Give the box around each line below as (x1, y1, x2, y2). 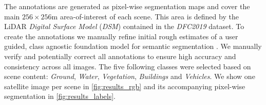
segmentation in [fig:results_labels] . (4, 91, 116, 101)
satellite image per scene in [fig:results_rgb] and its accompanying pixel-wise (4, 81, 245, 91)
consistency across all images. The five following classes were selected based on (4, 61, 251, 71)
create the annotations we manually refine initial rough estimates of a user (4, 31, 238, 41)
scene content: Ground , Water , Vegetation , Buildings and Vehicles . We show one (4, 71, 255, 82)
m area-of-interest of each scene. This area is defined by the (51, 11, 239, 21)
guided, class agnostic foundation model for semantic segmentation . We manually (4, 41, 262, 51)
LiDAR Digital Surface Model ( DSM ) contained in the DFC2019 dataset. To (4, 21, 244, 32)
